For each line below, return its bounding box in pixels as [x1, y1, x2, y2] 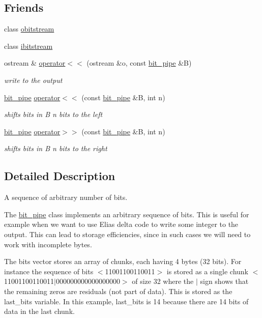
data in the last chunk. [4, 306, 75, 316]
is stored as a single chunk [166, 266, 249, 276]
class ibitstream [4, 40, 53, 51]
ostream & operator [4, 57, 66, 68]
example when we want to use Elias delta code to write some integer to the [4, 219, 239, 229]
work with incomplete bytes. [4, 239, 92, 249]
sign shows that [200, 276, 249, 286]
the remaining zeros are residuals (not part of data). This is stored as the [4, 285, 232, 296]
